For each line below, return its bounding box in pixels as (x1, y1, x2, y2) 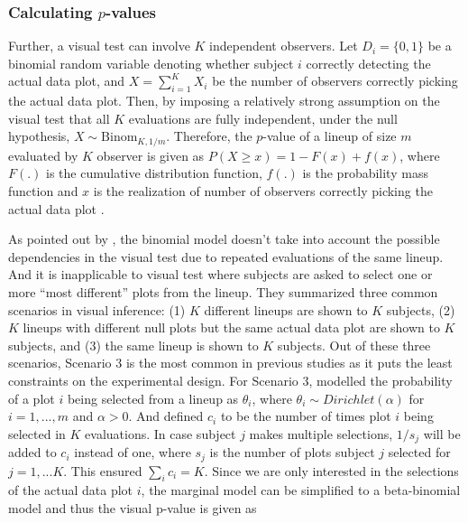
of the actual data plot (8, 481, 133, 500)
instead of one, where (74, 443, 191, 462)
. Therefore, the (166, 126, 252, 145)
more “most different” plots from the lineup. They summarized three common (8, 283, 438, 301)
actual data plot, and (8, 71, 125, 90)
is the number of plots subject (209, 443, 375, 462)
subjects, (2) (386, 300, 455, 319)
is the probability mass (302, 163, 428, 182)
